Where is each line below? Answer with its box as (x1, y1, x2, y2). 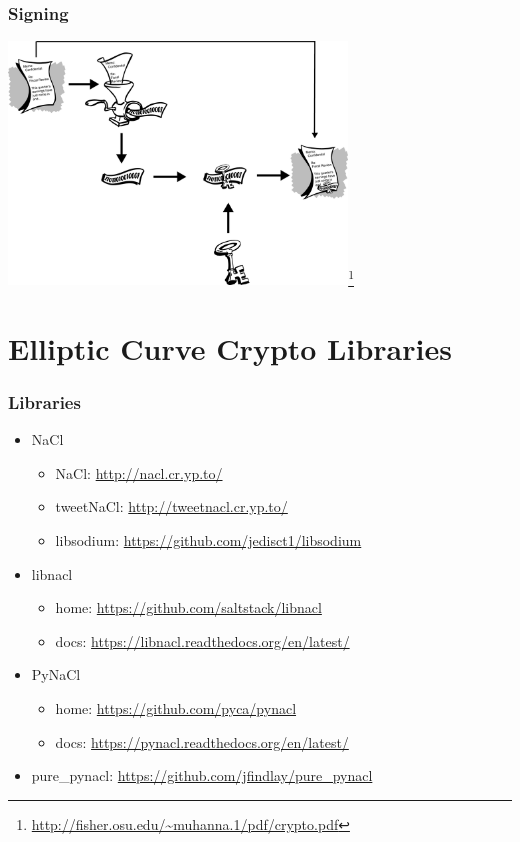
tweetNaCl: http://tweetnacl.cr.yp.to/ (55, 496, 288, 517)
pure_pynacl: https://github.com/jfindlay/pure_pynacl (31, 765, 373, 786)
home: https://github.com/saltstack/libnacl (55, 597, 322, 618)
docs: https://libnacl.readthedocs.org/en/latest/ (55, 630, 350, 651)
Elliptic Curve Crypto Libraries (8, 327, 452, 368)
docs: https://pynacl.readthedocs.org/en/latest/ (55, 731, 349, 752)
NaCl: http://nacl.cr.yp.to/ (55, 462, 223, 483)
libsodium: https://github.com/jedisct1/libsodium (55, 530, 362, 550)
